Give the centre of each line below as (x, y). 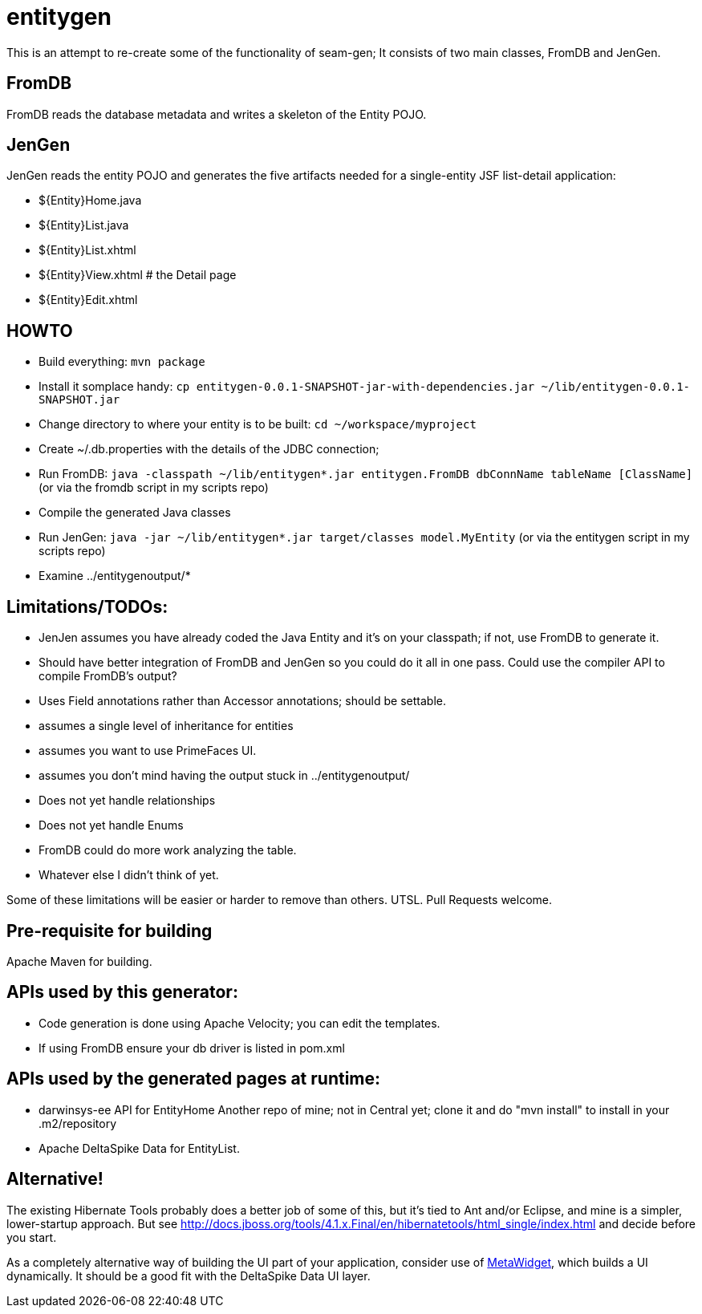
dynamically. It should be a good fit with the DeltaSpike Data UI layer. (189, 1275)
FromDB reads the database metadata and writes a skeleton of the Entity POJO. (217, 114)
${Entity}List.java (84, 225)
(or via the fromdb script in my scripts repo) (154, 488)
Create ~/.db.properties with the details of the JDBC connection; (209, 449)
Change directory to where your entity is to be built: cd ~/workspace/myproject (258, 424)
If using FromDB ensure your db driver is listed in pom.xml (192, 1048)
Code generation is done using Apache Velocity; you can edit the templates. (239, 1023)
